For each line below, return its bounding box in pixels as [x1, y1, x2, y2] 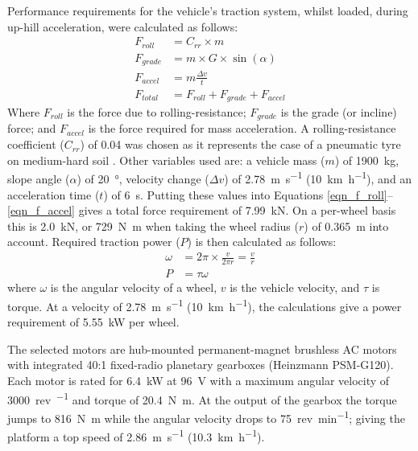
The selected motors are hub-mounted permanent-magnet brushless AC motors [7, 340, 397, 357]
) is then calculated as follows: [187, 233, 337, 250]
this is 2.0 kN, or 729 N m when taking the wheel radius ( [7, 217, 299, 234]
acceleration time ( [7, 186, 100, 203]
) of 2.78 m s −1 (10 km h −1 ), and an [224, 168, 412, 187]
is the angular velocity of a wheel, [50, 279, 217, 296]
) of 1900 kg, [334, 151, 399, 168]
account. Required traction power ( [7, 233, 180, 250]
